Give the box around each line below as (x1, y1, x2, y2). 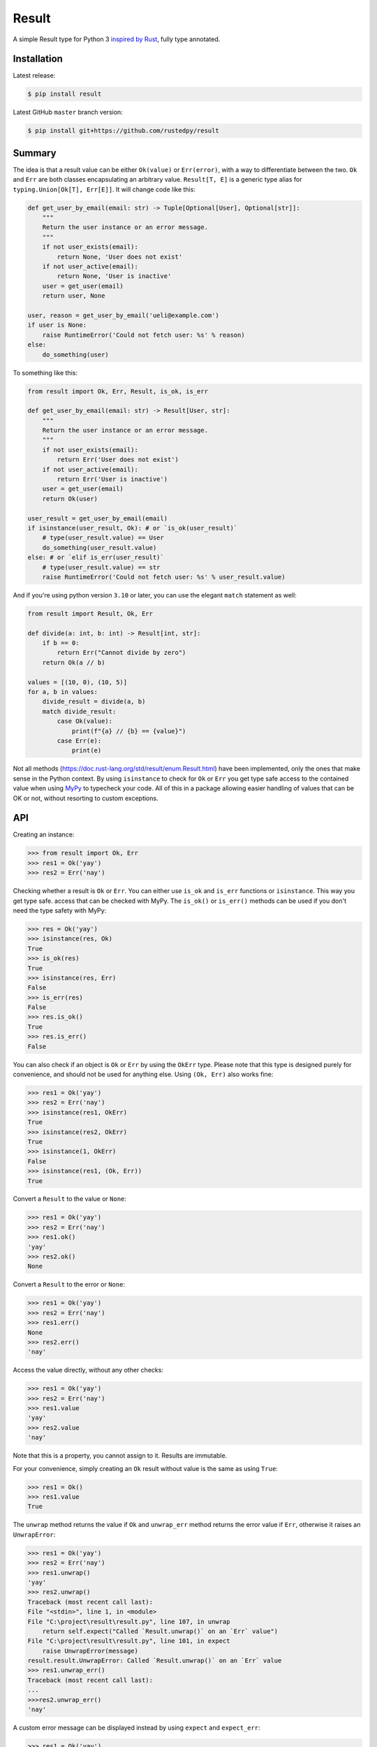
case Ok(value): (57, 717, 113, 725)
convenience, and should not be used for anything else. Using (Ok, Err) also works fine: (13, 1070, 274, 1078)
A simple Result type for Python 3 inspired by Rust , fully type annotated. (13, 35, 221, 43)
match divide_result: (42, 707, 117, 716)
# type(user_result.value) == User (42, 534, 164, 542)
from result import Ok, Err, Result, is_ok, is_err (27, 387, 209, 395)
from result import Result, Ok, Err (27, 609, 154, 618)
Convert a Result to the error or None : (13, 1280, 126, 1289)
